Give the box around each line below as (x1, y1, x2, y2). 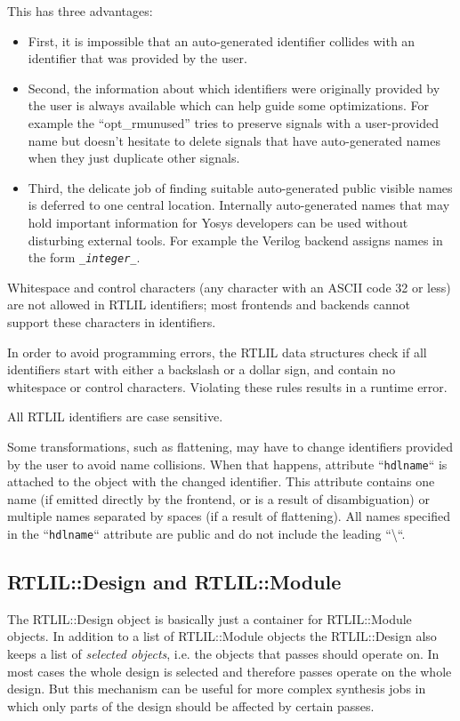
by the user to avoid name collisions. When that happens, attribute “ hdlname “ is (7, 454, 448, 473)
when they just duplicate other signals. (28, 148, 240, 167)
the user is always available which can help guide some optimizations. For (28, 96, 429, 115)
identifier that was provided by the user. (28, 49, 247, 68)
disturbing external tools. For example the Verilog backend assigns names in (28, 230, 443, 249)
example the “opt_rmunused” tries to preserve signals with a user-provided (28, 113, 439, 132)
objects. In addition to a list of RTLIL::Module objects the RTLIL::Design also (7, 627, 437, 645)
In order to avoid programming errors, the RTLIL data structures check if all (7, 342, 427, 361)
